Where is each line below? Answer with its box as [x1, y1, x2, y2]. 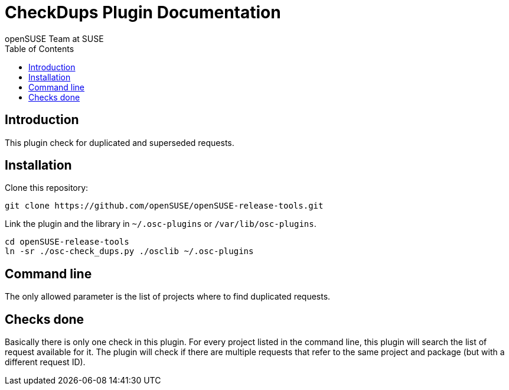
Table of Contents [5, 43, 74, 54]
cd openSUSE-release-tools [5, 237, 129, 247]
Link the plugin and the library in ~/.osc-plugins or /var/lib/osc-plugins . [5, 219, 317, 229]
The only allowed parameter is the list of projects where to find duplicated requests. [5, 291, 331, 302]
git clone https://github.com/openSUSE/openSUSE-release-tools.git [5, 201, 324, 211]
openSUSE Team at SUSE [5, 33, 104, 44]
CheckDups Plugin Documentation [5, 2, 281, 22]
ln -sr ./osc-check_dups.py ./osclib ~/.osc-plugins [5, 246, 254, 256]
